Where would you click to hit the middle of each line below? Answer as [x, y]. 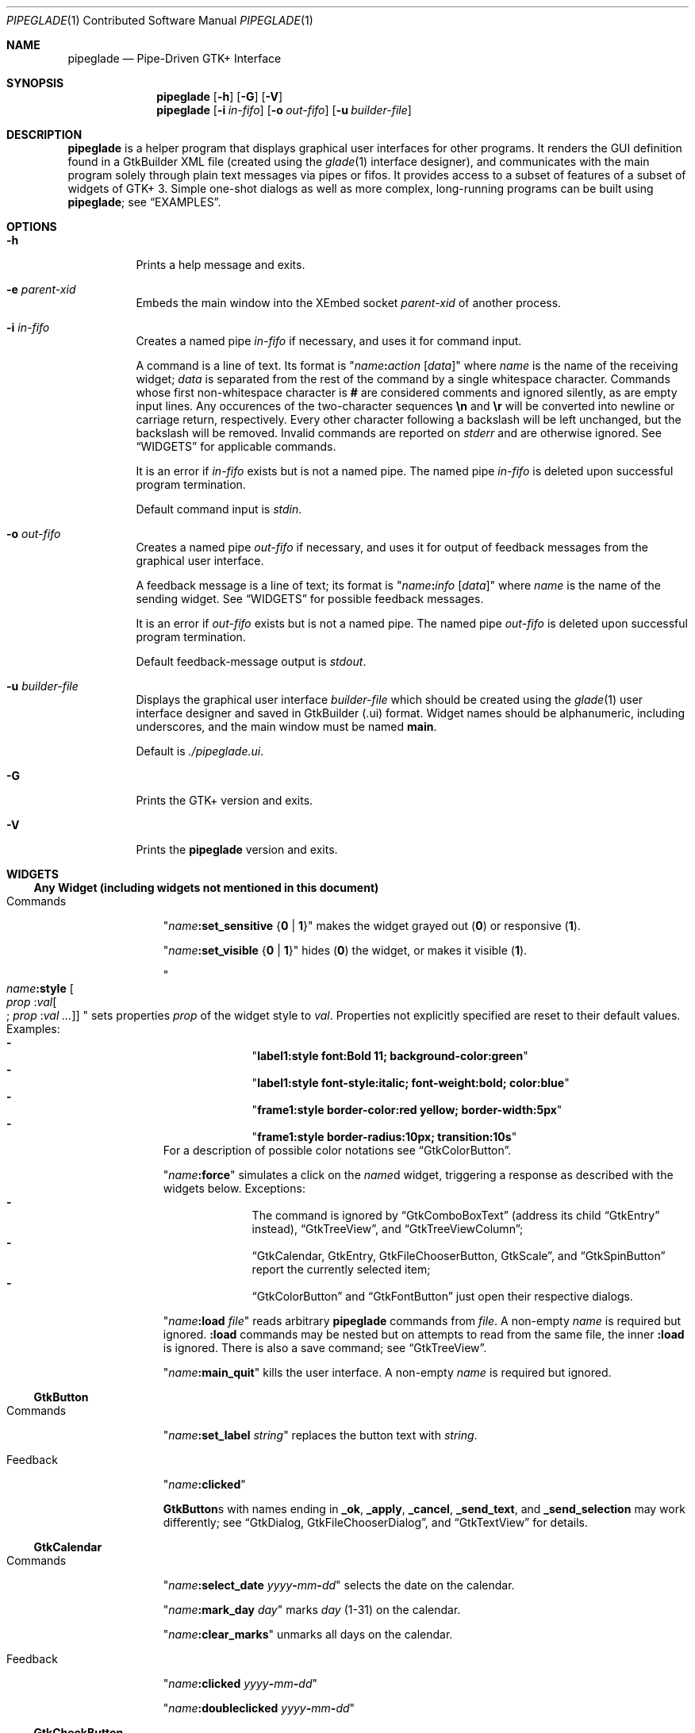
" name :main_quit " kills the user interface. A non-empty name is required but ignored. [387, 1372]
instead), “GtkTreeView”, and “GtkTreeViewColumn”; [388, 1229]
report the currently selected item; [341, 1269]
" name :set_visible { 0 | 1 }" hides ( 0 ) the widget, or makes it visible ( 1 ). [345, 950]
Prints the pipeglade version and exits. [237, 849]
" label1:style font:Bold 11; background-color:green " [390, 1056]
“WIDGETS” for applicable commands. [236, 446]
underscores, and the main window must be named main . [286, 726]
